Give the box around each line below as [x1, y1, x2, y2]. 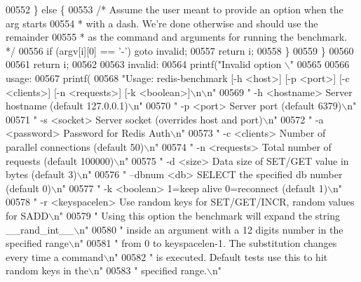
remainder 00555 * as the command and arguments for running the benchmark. [6, 29, 347, 44]
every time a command [6, 249, 104, 264]
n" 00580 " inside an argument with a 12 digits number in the [79, 222, 343, 236]
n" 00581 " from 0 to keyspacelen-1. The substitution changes [74, 236, 337, 250]
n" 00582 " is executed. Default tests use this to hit [109, 249, 328, 264]
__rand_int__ [6, 222, 74, 236]
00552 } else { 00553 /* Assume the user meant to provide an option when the [6, 2, 343, 16]
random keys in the [6, 263, 88, 278]
